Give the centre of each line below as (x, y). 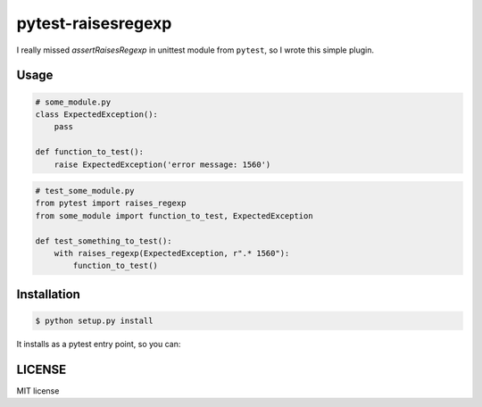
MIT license (38, 390)
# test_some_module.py (85, 191)
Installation (48, 294)
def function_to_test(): (90, 152)
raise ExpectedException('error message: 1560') (162, 164)
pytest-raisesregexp (94, 23)
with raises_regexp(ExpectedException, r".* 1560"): (172, 253)
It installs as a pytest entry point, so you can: (99, 344)
